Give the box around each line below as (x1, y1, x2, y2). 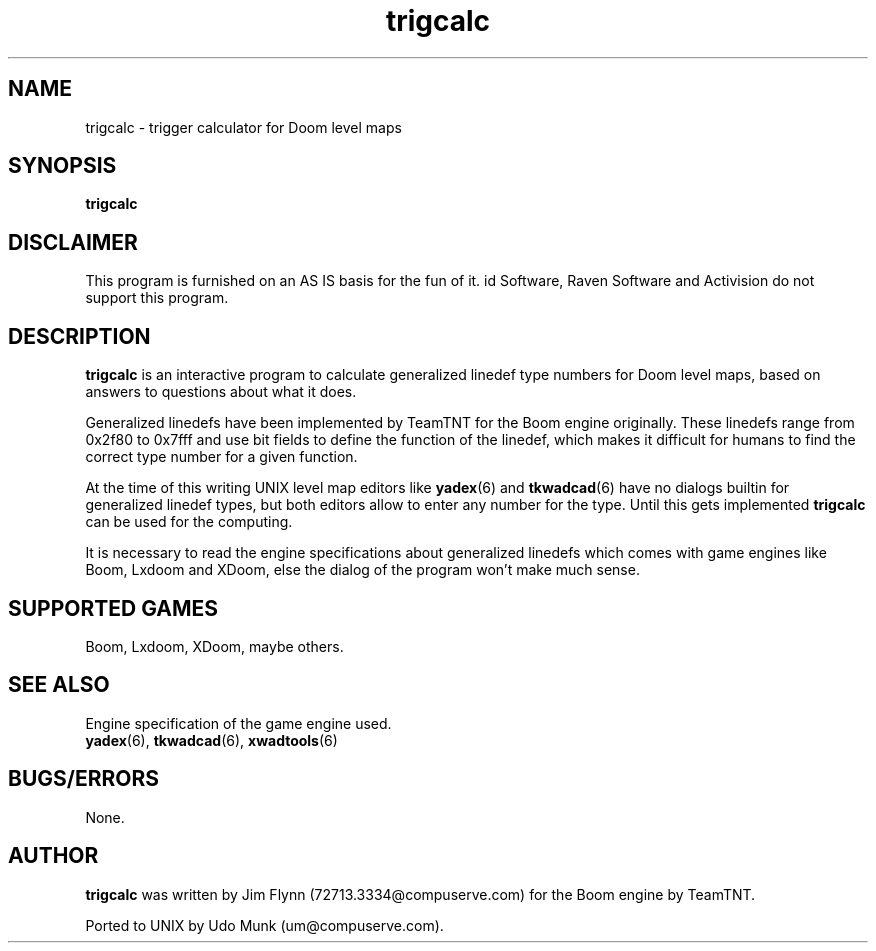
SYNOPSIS (8, 153, 117, 179)
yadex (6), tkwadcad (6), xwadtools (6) (85, 731, 338, 749)
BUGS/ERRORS (8, 766, 159, 792)
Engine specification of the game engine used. (85, 714, 392, 732)
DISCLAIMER (8, 229, 138, 255)
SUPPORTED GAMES (8, 595, 219, 621)
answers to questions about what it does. (85, 383, 357, 401)
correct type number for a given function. (85, 448, 358, 466)
